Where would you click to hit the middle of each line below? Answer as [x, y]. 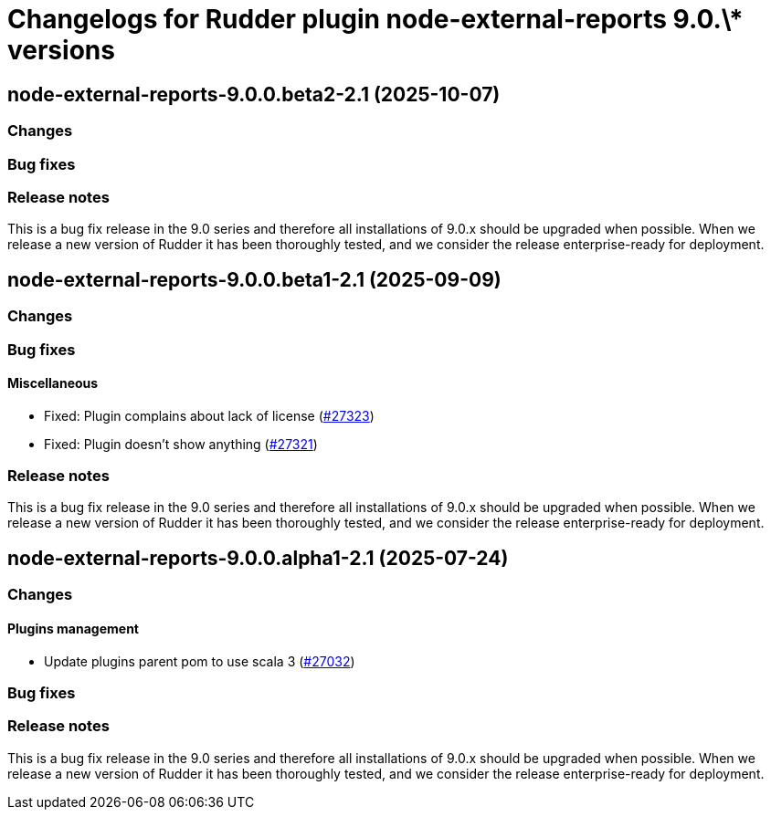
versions [61, 50]
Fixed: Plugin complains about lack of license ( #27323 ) [209, 415]
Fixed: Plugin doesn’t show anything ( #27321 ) [181, 444]
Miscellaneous [53, 383]
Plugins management [73, 628]
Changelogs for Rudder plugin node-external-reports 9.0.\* [375, 19]
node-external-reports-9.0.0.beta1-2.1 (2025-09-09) [254, 279]
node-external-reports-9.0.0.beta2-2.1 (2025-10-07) [254, 94]
